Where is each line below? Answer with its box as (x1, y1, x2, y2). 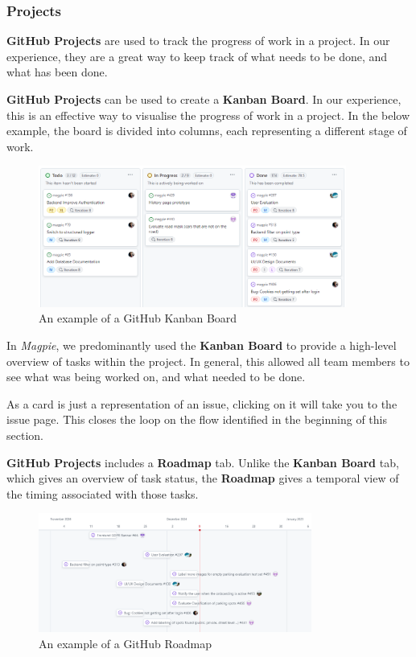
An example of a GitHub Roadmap (39, 634, 212, 651)
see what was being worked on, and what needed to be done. (6, 368, 306, 385)
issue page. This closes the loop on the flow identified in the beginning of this (6, 411, 387, 428)
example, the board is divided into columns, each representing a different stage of (6, 122, 407, 139)
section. (6, 427, 43, 444)
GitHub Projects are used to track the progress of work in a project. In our (6, 32, 390, 49)
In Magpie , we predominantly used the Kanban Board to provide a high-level (6, 337, 397, 354)
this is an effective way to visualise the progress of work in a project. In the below (6, 106, 410, 123)
